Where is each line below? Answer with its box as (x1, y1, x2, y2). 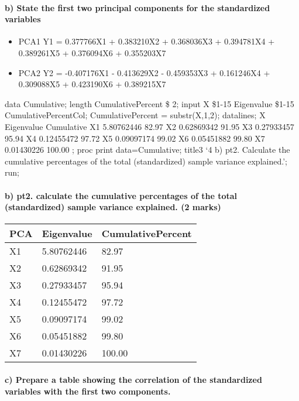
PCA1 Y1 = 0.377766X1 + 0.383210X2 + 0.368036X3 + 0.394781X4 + (18, 35, 275, 47)
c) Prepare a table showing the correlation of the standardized (5, 373, 262, 385)
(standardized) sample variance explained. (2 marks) (5, 201, 221, 213)
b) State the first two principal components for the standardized (5, 1, 270, 13)
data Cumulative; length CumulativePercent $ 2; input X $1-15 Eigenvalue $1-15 (5, 97, 294, 109)
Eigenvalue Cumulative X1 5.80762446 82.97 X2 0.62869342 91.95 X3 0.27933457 (5, 120, 294, 132)
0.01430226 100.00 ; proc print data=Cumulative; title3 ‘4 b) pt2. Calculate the (5, 143, 290, 156)
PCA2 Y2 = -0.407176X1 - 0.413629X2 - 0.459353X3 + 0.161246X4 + (18, 66, 270, 78)
